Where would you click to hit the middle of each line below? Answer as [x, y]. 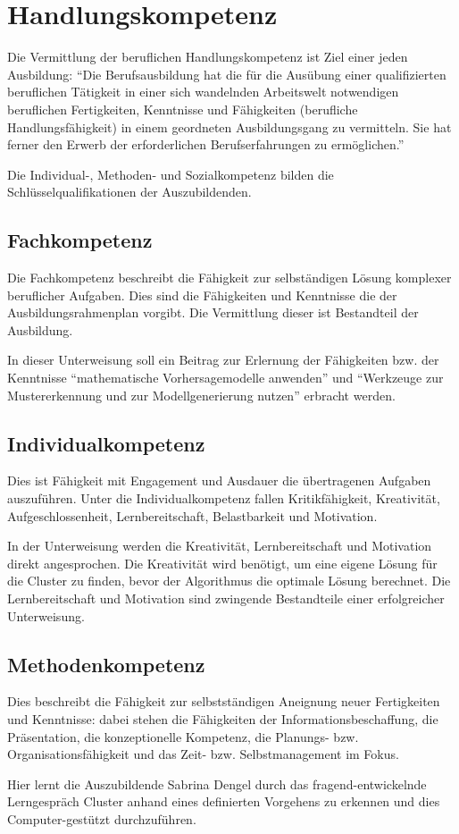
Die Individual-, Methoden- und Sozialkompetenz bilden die [171, 174]
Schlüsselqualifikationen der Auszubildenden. [129, 192]
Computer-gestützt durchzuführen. [102, 818]
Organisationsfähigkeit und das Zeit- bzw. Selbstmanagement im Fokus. [203, 754]
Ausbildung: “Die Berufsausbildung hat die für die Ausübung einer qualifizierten [227, 74]
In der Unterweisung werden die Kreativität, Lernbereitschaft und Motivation [220, 546]
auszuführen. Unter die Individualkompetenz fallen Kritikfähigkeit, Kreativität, [224, 498]
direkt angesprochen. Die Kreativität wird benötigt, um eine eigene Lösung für [222, 563]
